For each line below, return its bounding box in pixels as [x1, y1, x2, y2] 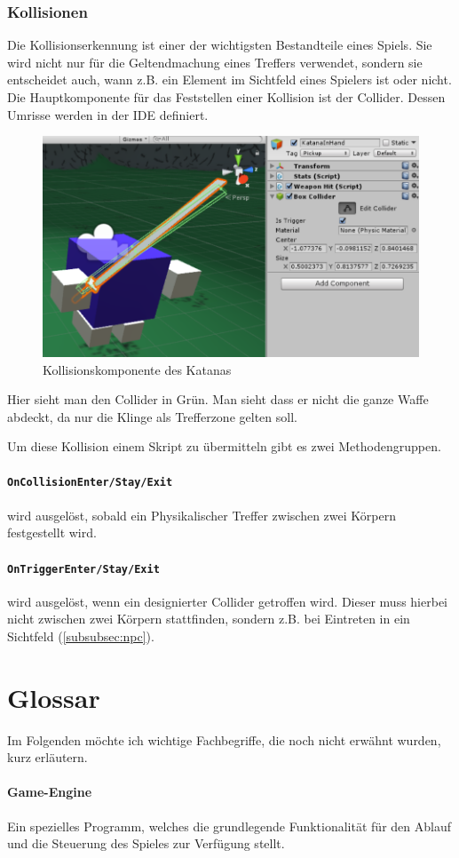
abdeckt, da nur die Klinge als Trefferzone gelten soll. [7, 407, 297, 425]
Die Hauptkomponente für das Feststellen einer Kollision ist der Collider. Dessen [7, 88, 446, 106]
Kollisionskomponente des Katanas [43, 360, 232, 378]
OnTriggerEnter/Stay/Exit [7, 562, 160, 576]
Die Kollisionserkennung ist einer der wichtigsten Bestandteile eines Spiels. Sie [7, 36, 432, 54]
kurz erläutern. [7, 748, 88, 767]
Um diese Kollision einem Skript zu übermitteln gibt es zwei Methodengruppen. [7, 437, 441, 456]
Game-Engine [7, 783, 92, 801]
